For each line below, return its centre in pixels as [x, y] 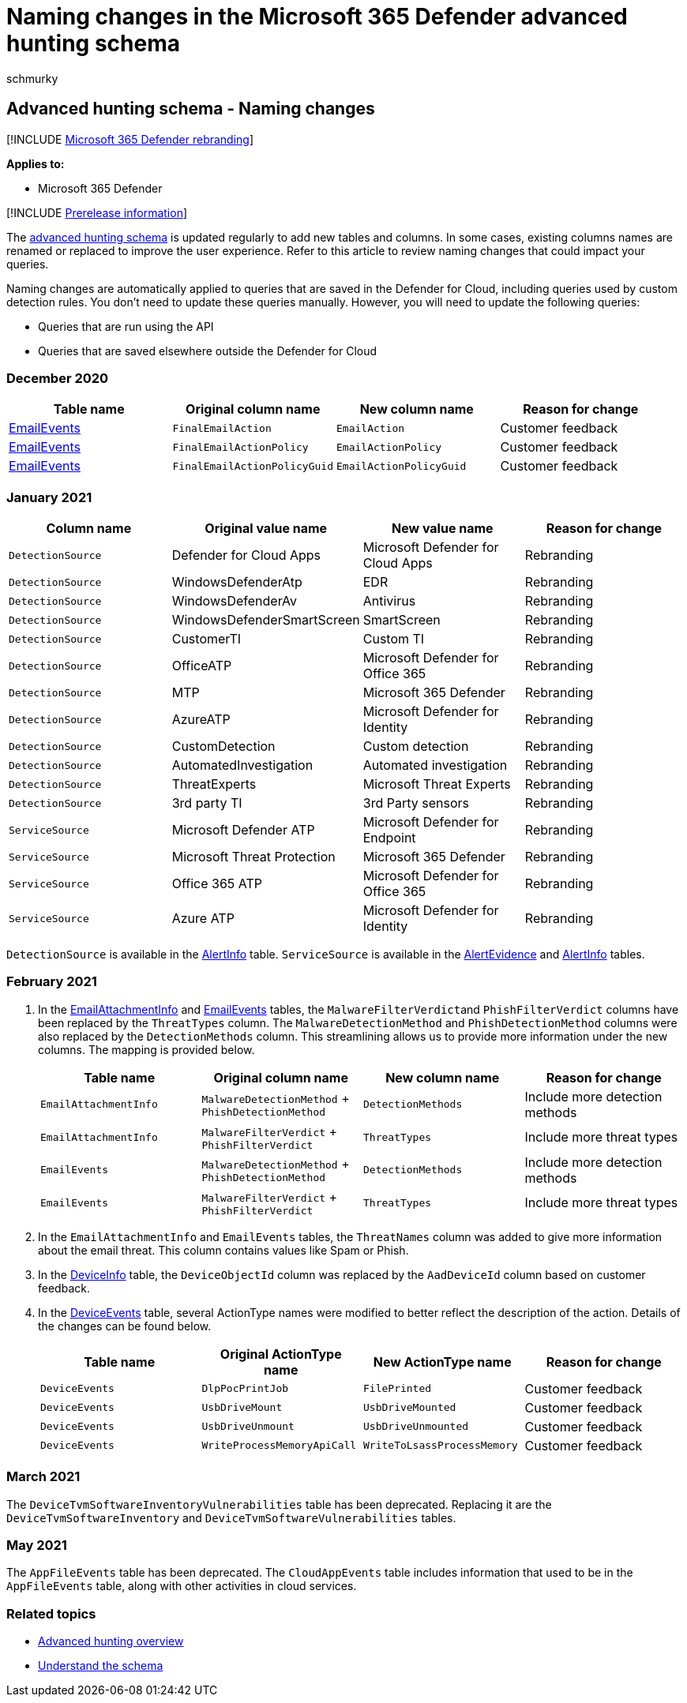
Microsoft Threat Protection [253, 857]
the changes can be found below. [125, 1326]
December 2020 [58, 378]
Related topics [51, 1613]
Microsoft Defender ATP [243, 830]
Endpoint [389, 838]
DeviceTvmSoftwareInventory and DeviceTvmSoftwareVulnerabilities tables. [231, 1517]
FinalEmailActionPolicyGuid [253, 466]
